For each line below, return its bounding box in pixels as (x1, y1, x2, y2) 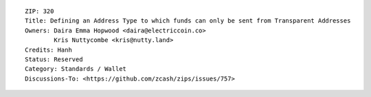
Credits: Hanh (25, 45, 72, 54)
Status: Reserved (25, 55, 83, 63)
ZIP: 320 (25, 8, 54, 15)
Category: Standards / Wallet (25, 65, 127, 73)
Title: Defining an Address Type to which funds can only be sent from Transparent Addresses (25, 17, 351, 25)
